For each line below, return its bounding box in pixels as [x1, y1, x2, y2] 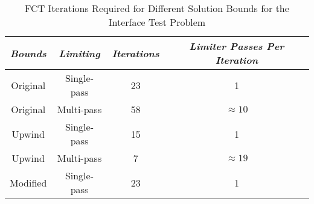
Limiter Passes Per [189, 39, 284, 53]
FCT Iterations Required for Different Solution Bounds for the [25, 1, 289, 15]
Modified [10, 175, 47, 190]
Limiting [59, 46, 100, 60]
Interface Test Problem [108, 15, 206, 29]
